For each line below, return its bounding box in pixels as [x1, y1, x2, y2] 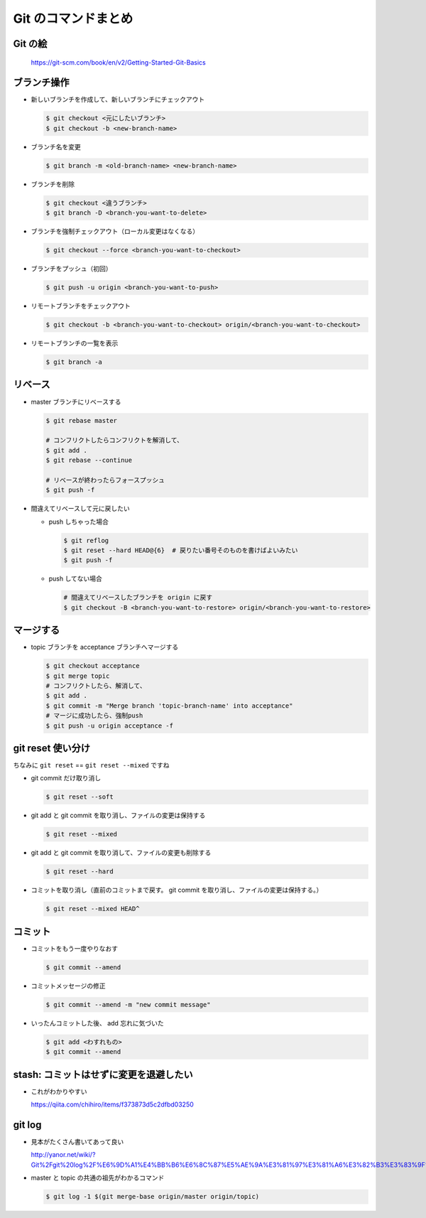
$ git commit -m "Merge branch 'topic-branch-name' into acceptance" [45, 701, 293, 710]
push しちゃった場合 [48, 517, 109, 526]
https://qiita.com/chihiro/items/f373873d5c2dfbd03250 [31, 1100, 195, 1109]
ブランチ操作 [13, 77, 70, 89]
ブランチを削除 [31, 180, 75, 188]
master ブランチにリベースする [31, 397, 121, 406]
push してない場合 [48, 574, 103, 583]
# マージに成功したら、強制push [45, 711, 143, 720]
